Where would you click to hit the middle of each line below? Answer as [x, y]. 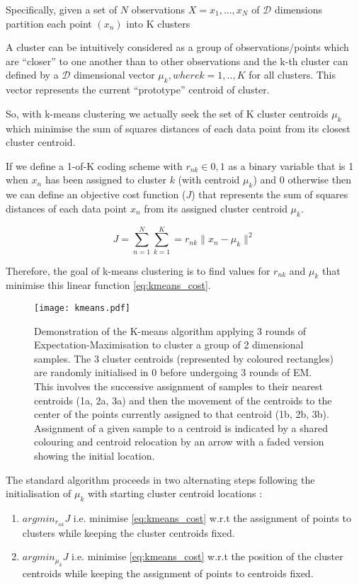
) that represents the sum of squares [270, 194]
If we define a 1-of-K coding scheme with [94, 165]
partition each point [49, 23]
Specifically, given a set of [62, 9]
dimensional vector [114, 75]
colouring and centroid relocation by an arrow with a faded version [179, 442]
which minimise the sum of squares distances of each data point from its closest [178, 128]
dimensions [298, 9]
